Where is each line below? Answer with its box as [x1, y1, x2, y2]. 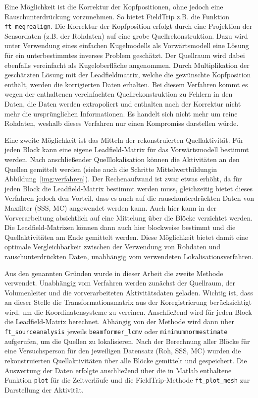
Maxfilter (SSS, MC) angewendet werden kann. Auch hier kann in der [4, 202, 216, 213]
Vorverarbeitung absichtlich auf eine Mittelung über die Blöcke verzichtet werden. [4, 212, 253, 223]
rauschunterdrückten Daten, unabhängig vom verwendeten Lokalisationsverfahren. [4, 251, 254, 261]
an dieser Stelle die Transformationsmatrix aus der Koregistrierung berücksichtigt [4, 297, 252, 307]
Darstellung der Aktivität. [4, 384, 84, 395]
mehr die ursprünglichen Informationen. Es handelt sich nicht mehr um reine [4, 108, 238, 118]
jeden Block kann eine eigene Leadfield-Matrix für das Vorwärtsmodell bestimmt [4, 144, 249, 155]
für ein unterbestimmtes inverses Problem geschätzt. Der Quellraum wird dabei [4, 50, 245, 60]
